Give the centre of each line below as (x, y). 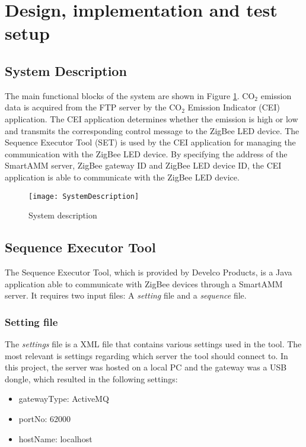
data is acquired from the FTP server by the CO (93, 107)
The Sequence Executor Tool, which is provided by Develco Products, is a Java (149, 272)
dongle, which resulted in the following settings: (91, 378)
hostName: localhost (55, 438)
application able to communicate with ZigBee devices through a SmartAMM (144, 283)
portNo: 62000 (44, 418)
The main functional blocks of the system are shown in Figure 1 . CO (130, 95)
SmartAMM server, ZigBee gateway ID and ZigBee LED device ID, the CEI (143, 165)
